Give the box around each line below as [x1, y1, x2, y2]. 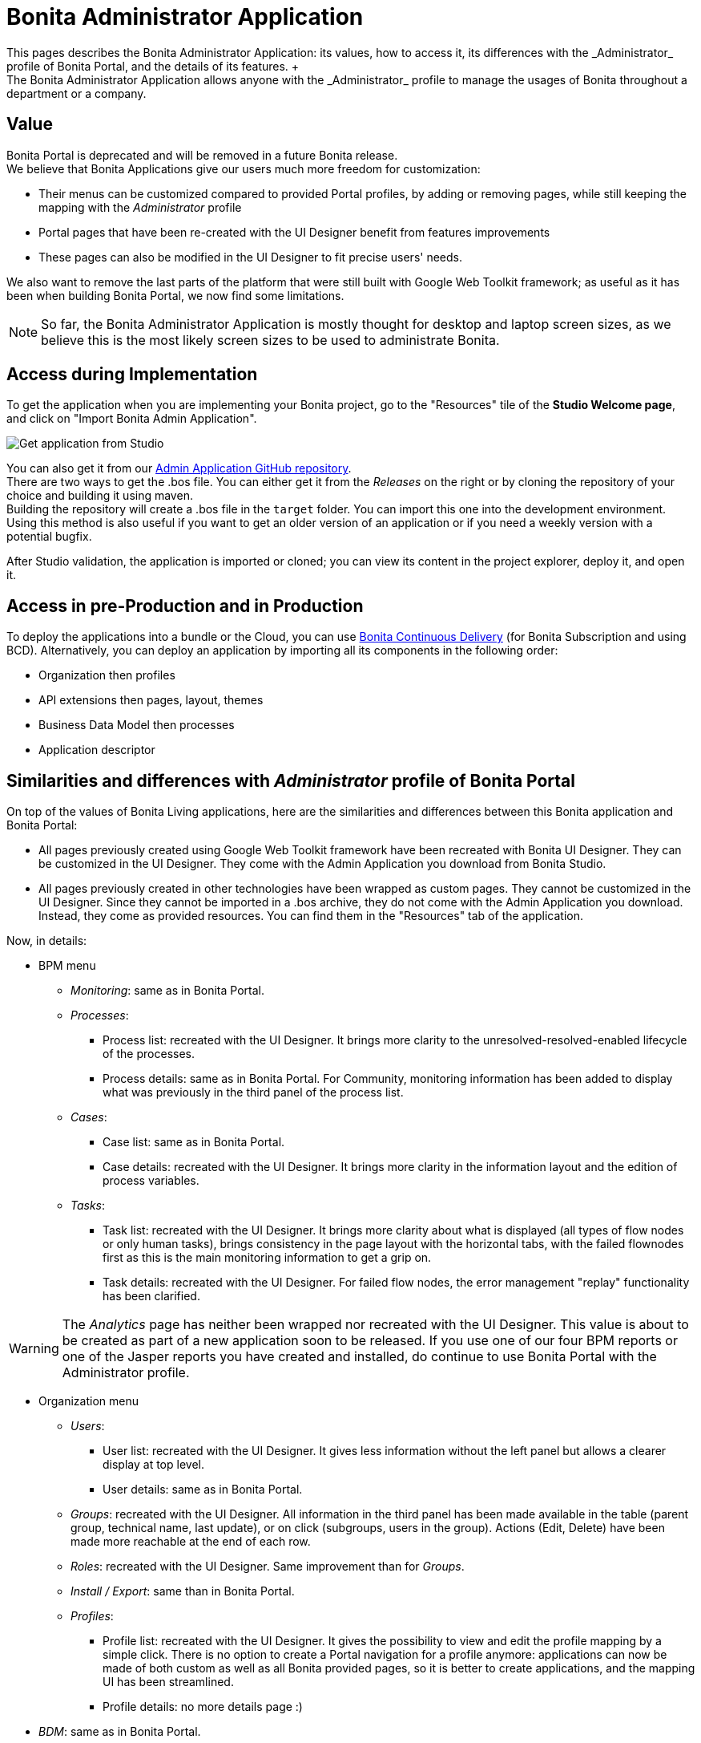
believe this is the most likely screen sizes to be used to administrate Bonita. [41, 331, 500, 348]
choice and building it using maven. [6, 488, 193, 503]
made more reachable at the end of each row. [71, 1534, 311, 1549]
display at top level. [103, 1457, 204, 1472]
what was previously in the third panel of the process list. [103, 1085, 404, 1100]
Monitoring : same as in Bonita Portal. [71, 983, 264, 998]
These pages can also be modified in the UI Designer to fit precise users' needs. [38, 249, 463, 264]
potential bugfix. [6, 529, 92, 544]
